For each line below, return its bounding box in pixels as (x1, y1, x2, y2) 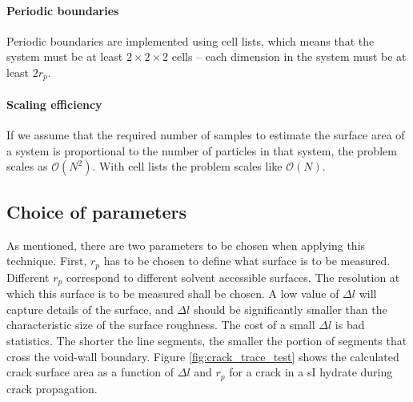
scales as (6, 158, 48, 175)
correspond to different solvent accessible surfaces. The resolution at (66, 268, 400, 285)
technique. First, (6, 252, 87, 269)
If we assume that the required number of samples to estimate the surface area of (6, 127, 405, 143)
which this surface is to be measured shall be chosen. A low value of (6, 285, 339, 302)
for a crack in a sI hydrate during (229, 364, 393, 380)
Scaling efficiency (6, 96, 102, 113)
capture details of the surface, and (6, 300, 174, 317)
